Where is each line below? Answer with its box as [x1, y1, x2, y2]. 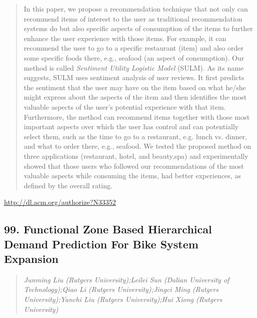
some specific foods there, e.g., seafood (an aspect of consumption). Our [23, 52, 244, 63]
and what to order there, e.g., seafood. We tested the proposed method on [23, 141, 251, 151]
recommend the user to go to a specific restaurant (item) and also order [23, 43, 243, 53]
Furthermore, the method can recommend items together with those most [23, 111, 250, 122]
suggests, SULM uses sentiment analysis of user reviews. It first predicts [23, 72, 244, 83]
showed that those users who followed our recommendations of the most [23, 160, 244, 171]
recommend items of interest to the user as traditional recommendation [23, 13, 242, 24]
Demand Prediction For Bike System [4, 236, 198, 251]
